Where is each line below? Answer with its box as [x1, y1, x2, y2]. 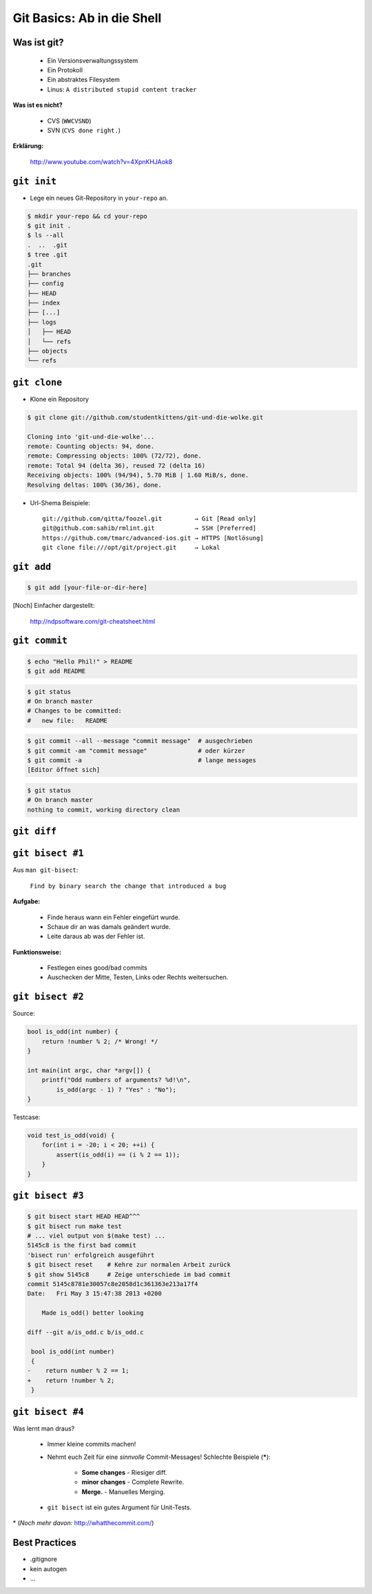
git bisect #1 [12, 848, 84, 859]
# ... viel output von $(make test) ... [27, 1232, 165, 1240]
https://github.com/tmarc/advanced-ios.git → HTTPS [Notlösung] [42, 534, 265, 542]
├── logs [27, 318, 57, 326]
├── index [27, 299, 61, 307]
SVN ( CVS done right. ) [47, 126, 121, 134]
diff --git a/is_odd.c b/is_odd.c [27, 1328, 144, 1336]
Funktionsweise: [12, 948, 62, 956]
